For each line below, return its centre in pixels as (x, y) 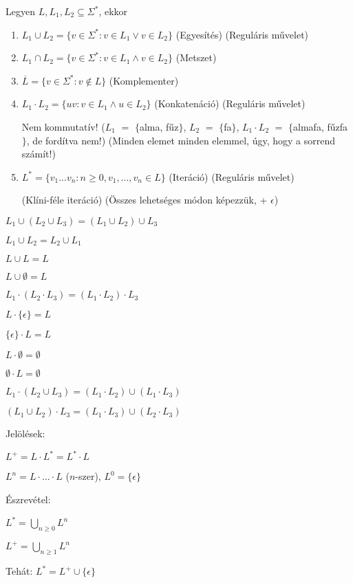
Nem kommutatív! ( (63, 126)
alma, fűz (159, 126)
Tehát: (19, 571)
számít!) (39, 154)
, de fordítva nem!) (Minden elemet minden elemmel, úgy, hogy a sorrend (181, 140)
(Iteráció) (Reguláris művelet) (232, 176)
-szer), (88, 476)
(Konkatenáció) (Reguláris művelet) (230, 103)
